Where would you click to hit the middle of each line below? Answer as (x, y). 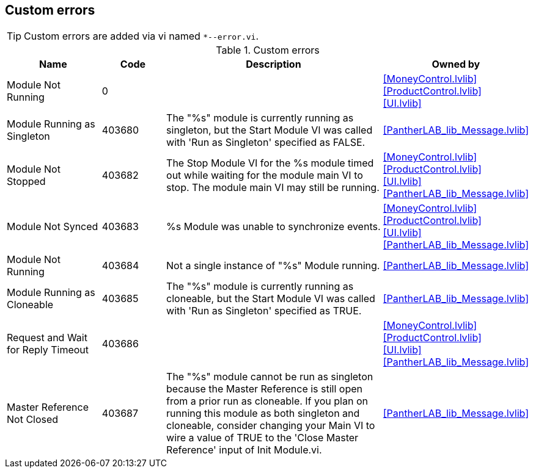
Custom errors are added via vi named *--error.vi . (141, 36)
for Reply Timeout (48, 350)
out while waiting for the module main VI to (265, 175)
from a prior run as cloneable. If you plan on (267, 401)
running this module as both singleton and (263, 413)
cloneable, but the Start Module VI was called (271, 299)
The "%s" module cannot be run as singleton (270, 377)
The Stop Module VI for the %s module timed (270, 163)
